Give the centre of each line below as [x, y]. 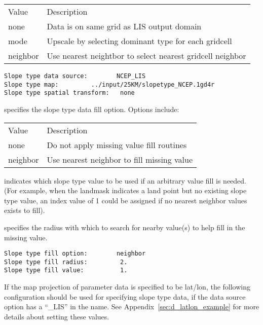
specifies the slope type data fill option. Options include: [92, 109]
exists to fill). [25, 210]
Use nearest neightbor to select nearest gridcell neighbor [146, 56]
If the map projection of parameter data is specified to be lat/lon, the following [127, 287]
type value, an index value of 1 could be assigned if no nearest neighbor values [126, 200]
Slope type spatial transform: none [69, 93]
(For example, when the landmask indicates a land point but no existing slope [125, 190]
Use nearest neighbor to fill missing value [120, 159]
